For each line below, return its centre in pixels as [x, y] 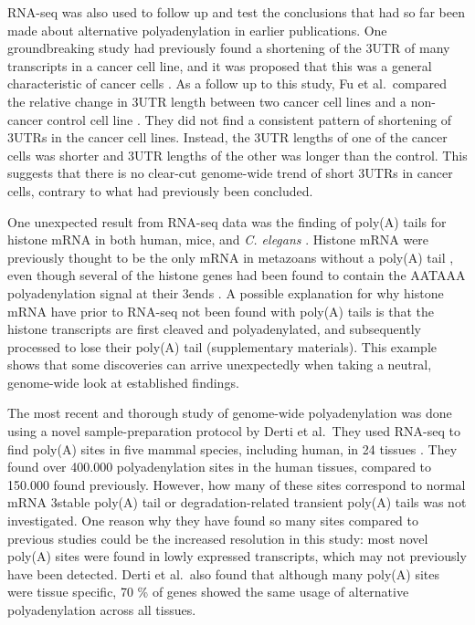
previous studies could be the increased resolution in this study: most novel [218, 538]
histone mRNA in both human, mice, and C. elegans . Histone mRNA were [218, 240]
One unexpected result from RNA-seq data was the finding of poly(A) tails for [227, 221]
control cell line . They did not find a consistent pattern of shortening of [249, 119]
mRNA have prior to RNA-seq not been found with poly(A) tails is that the [221, 311]
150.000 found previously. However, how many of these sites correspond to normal [237, 484]
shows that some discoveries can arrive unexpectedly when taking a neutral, [220, 365]
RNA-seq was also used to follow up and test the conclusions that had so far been [236, 12]
